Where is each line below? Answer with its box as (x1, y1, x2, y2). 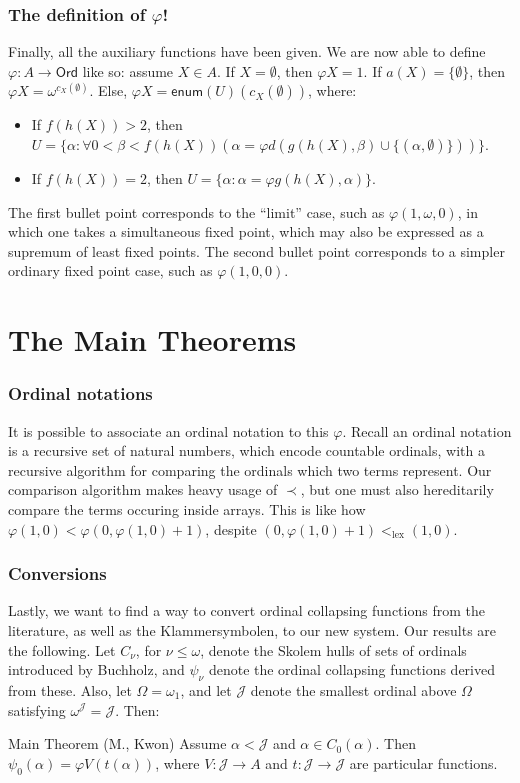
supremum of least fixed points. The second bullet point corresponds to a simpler (8, 240, 505, 261)
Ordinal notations (8, 381, 153, 406)
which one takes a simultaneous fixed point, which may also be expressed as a (8, 221, 484, 242)
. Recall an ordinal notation (342, 420, 512, 441)
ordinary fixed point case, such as (8, 260, 213, 281)
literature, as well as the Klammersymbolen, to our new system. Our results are (8, 619, 497, 640)
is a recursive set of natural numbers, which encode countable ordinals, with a (8, 440, 485, 461)
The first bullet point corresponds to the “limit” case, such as (8, 201, 385, 222)
